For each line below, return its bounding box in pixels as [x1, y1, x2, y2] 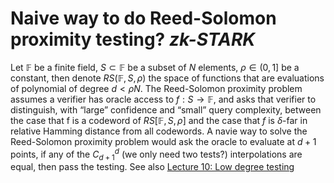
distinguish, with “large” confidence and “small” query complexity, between [10, 103, 322, 116]
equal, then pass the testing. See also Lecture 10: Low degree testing [10, 161, 295, 173]
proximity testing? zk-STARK [10, 28, 256, 51]
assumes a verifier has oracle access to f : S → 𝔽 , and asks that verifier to [10, 93, 317, 105]
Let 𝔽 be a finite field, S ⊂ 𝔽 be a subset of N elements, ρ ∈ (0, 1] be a [10, 61, 300, 73]
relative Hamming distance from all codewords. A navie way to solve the [10, 125, 308, 137]
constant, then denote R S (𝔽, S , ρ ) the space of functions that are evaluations [10, 72, 325, 84]
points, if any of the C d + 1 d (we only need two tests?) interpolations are [10, 146, 303, 162]
